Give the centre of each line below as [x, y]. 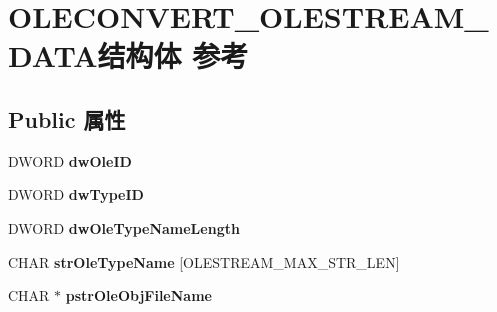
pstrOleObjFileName [138, 295]
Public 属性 [67, 118]
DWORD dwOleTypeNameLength [124, 227]
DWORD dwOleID [70, 160]
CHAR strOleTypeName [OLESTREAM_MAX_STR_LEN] [204, 261]
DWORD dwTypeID [76, 194]
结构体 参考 [173, 55]
